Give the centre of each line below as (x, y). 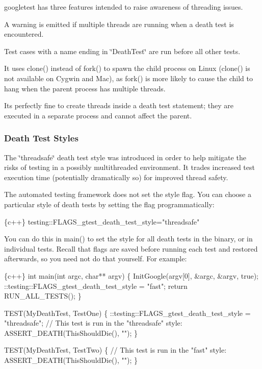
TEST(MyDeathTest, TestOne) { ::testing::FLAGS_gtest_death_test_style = (127, 313)
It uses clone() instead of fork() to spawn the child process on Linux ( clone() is (127, 68)
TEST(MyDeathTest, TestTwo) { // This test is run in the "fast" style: (115, 350)
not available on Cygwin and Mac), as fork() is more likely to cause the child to (128, 78)
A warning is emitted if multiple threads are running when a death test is (119, 24)
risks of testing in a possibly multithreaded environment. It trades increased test (129, 167)
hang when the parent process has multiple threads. (85, 88)
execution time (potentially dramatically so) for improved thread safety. (116, 177)
